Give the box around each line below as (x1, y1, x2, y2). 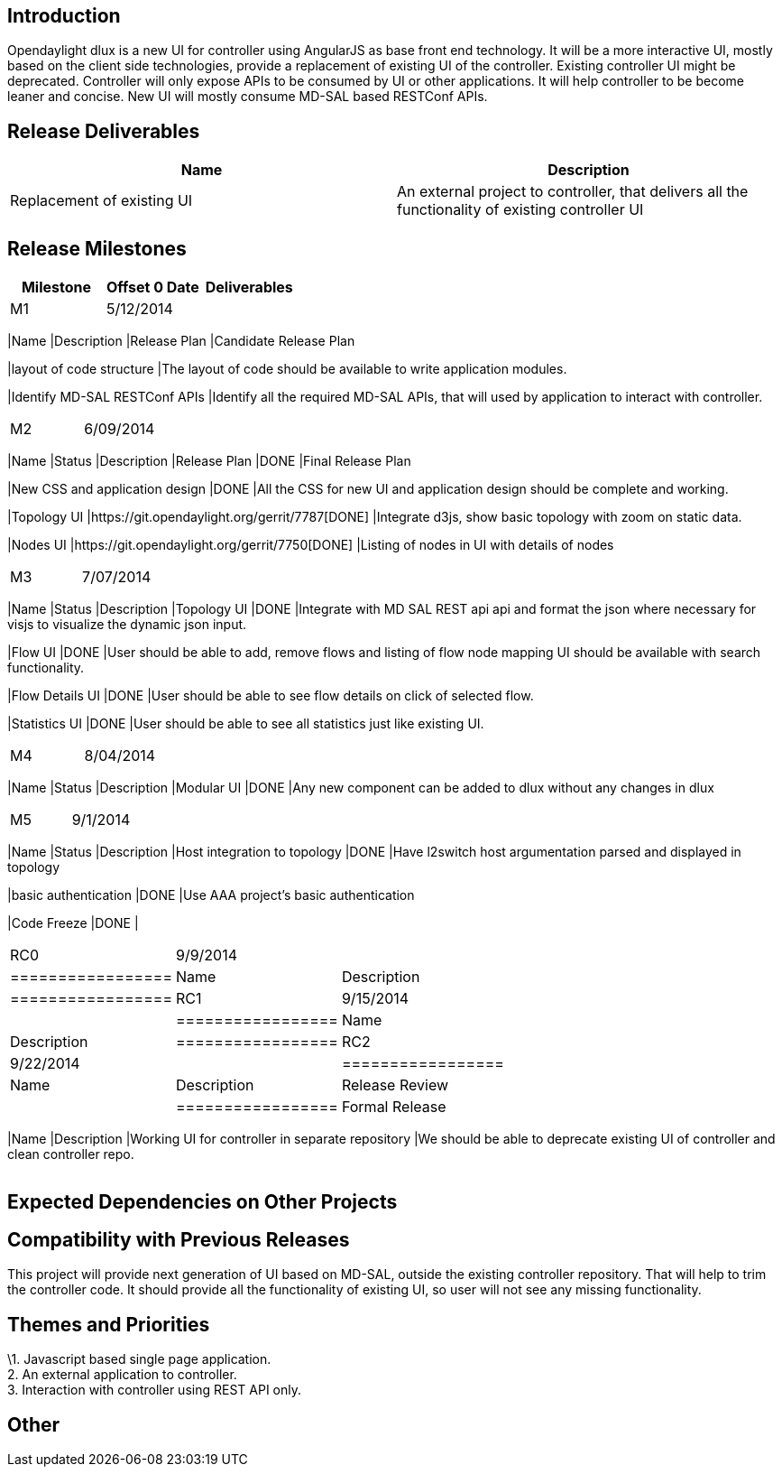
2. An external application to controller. (7, 1367, 237, 1383)
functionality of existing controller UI (397, 200, 644, 219)
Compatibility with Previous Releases (7, 1228, 350, 1251)
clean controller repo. (7, 1146, 134, 1163)
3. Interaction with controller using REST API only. (7, 1382, 301, 1398)
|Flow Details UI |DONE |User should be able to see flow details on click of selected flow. (7, 688, 534, 704)
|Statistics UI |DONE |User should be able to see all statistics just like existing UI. (7, 716, 484, 732)
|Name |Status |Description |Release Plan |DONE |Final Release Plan (7, 453, 411, 469)
